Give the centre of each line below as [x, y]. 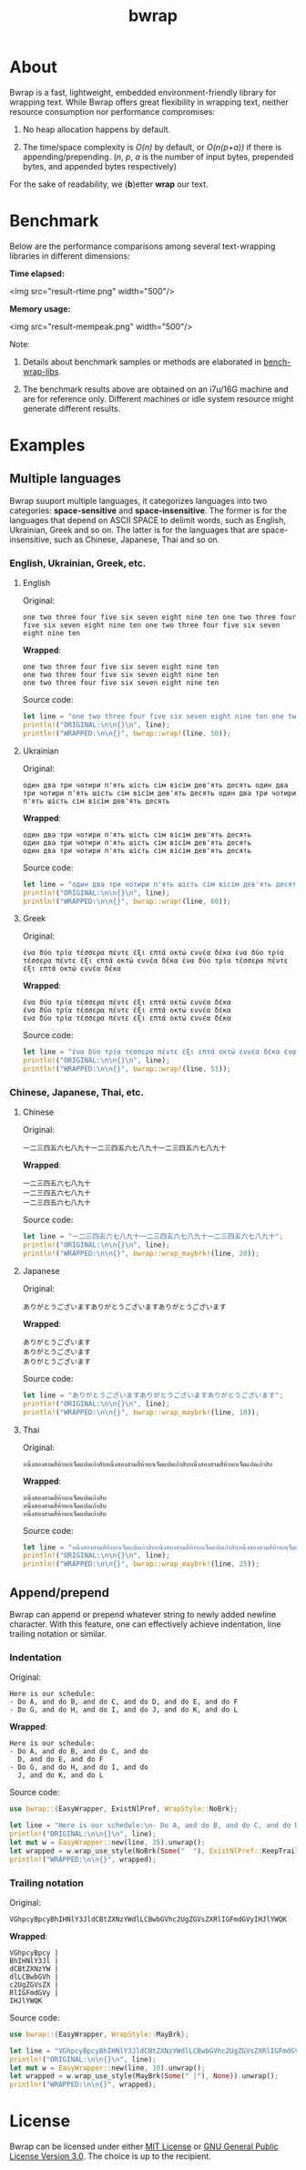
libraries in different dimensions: [70, 255]
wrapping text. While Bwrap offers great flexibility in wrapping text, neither [149, 102]
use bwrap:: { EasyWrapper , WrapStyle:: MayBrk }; [99, 2034]
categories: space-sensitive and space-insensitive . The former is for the [148, 510]
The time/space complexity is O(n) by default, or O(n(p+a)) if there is [152, 147]
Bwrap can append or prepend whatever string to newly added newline [143, 1615]
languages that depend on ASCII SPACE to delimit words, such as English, [148, 519]
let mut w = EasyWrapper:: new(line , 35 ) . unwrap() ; [107, 1842]
